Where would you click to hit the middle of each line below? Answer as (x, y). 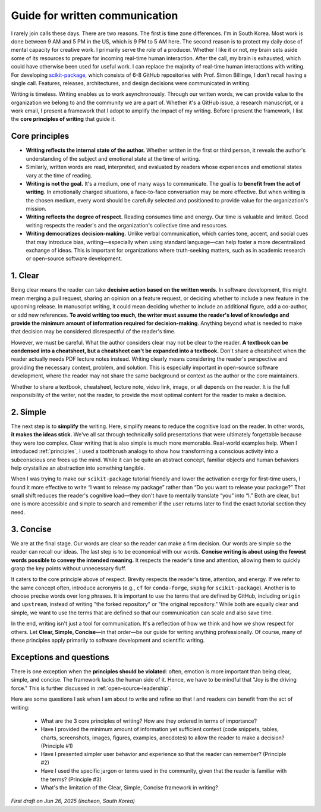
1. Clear (25, 276)
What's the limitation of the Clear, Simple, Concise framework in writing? (129, 788)
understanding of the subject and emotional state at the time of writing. (113, 158)
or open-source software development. (74, 258)
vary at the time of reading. (59, 175)
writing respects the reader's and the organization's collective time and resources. (127, 225)
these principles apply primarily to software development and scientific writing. (108, 641)
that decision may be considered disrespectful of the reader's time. (93, 332)
